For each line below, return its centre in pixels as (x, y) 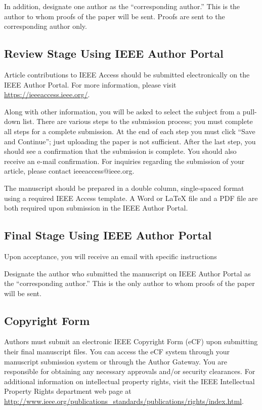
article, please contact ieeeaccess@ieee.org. (69, 171)
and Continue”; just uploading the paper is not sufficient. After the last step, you (130, 141)
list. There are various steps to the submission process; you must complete (138, 121)
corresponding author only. (46, 26)
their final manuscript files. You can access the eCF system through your (117, 352)
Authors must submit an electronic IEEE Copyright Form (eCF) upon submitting (131, 341)
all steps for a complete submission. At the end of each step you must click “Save (130, 131)
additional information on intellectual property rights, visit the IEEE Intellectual (129, 381)
